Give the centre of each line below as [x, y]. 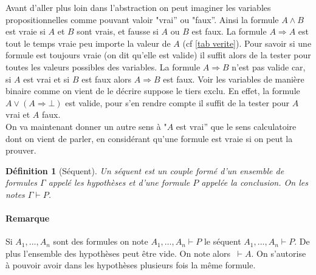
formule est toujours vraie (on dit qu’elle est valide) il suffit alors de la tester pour [158, 55]
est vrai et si [46, 79]
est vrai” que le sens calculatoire [236, 126]
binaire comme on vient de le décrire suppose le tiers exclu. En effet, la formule [153, 91]
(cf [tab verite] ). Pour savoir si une [247, 43]
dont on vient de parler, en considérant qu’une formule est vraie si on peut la [149, 138]
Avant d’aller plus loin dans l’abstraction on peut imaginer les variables [138, 7]
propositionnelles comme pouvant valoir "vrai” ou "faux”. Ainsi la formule [142, 19]
